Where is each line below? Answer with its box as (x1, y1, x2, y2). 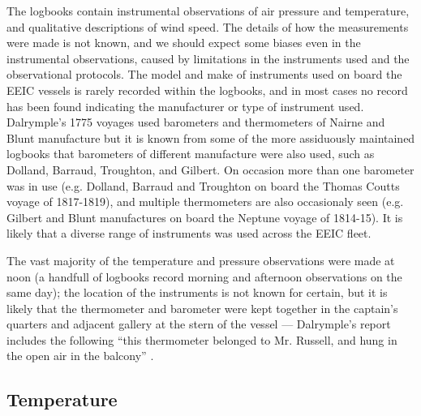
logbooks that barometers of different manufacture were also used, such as (6, 145, 375, 162)
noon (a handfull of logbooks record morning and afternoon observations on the (6, 268, 402, 285)
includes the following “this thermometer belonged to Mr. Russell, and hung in (6, 331, 397, 348)
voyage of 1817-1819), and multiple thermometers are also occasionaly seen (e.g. (6, 193, 404, 210)
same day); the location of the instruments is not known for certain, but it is (6, 284, 388, 301)
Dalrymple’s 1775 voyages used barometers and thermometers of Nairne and (6, 114, 385, 131)
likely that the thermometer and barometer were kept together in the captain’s (6, 299, 398, 316)
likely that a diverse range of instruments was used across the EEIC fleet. (6, 225, 372, 242)
